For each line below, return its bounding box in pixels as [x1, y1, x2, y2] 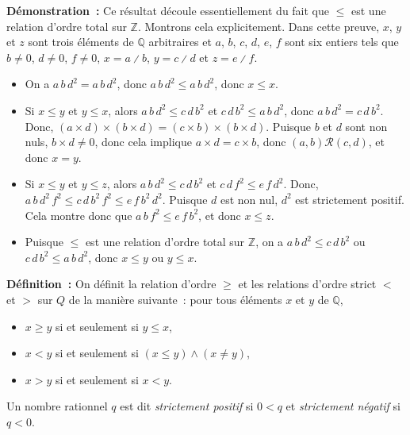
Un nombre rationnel [6, 398, 108, 414]
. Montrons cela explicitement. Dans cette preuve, [137, 17, 380, 34]
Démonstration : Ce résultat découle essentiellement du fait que [6, 2, 330, 18]
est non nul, [220, 191, 278, 207]
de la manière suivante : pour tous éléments [68, 291, 282, 307]
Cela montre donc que [25, 206, 132, 223]
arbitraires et [148, 33, 212, 50]
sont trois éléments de [28, 33, 134, 50]
